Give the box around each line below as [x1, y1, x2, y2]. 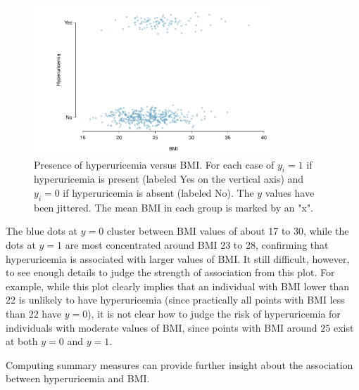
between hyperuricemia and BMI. [6, 371, 150, 386]
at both [6, 334, 38, 349]
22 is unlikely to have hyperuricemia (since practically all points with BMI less [6, 292, 345, 307]
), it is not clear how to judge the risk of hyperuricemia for [87, 306, 341, 320]
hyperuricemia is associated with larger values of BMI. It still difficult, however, [6, 251, 350, 266]
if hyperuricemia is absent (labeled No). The [63, 185, 254, 200]
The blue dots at [6, 223, 77, 238]
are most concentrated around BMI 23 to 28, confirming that [65, 237, 329, 252]
